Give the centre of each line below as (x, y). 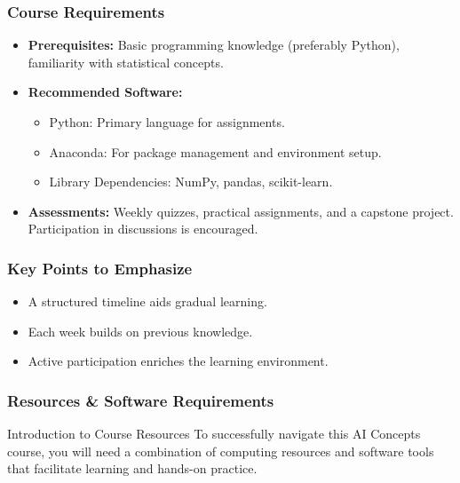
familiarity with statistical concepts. (126, 62)
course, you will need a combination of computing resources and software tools (221, 451)
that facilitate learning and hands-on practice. (132, 468)
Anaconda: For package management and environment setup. (215, 151)
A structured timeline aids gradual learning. (147, 301)
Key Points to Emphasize (100, 268)
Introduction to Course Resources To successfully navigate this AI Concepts (214, 434)
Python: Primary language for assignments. (167, 122)
